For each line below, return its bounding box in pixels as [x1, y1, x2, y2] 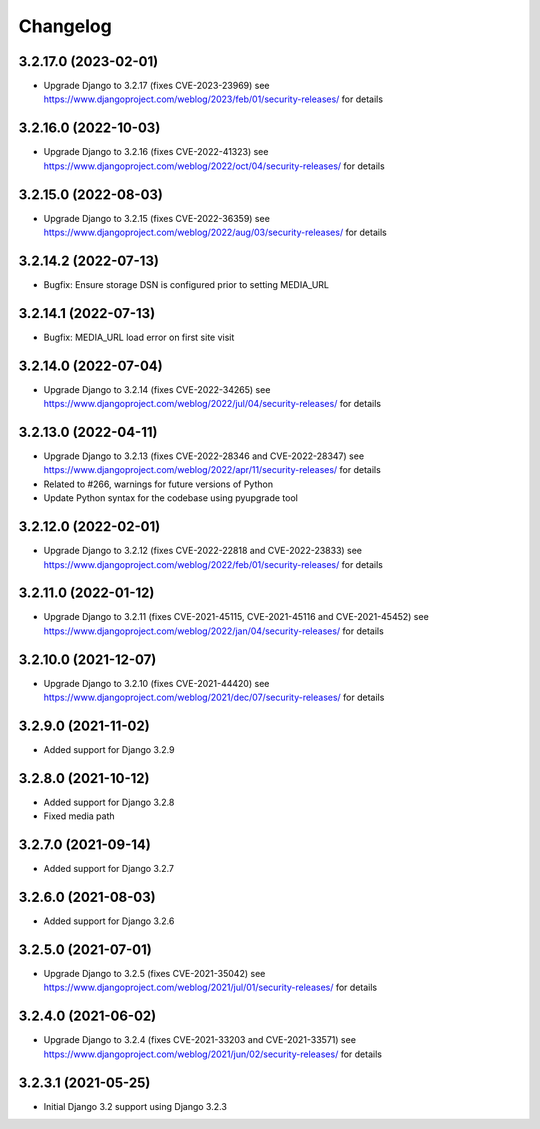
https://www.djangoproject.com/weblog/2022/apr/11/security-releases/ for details [43, 464, 382, 476]
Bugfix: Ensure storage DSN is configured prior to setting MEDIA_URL [43, 278, 330, 290]
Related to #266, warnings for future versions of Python [43, 478, 274, 490]
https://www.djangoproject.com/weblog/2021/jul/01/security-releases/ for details [43, 981, 378, 994]
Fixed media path [43, 810, 115, 822]
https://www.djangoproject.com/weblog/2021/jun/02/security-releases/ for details [43, 1048, 382, 1060]
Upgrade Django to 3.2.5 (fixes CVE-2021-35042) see [43, 968, 266, 980]
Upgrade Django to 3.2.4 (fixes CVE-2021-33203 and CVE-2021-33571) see [43, 1034, 357, 1046]
